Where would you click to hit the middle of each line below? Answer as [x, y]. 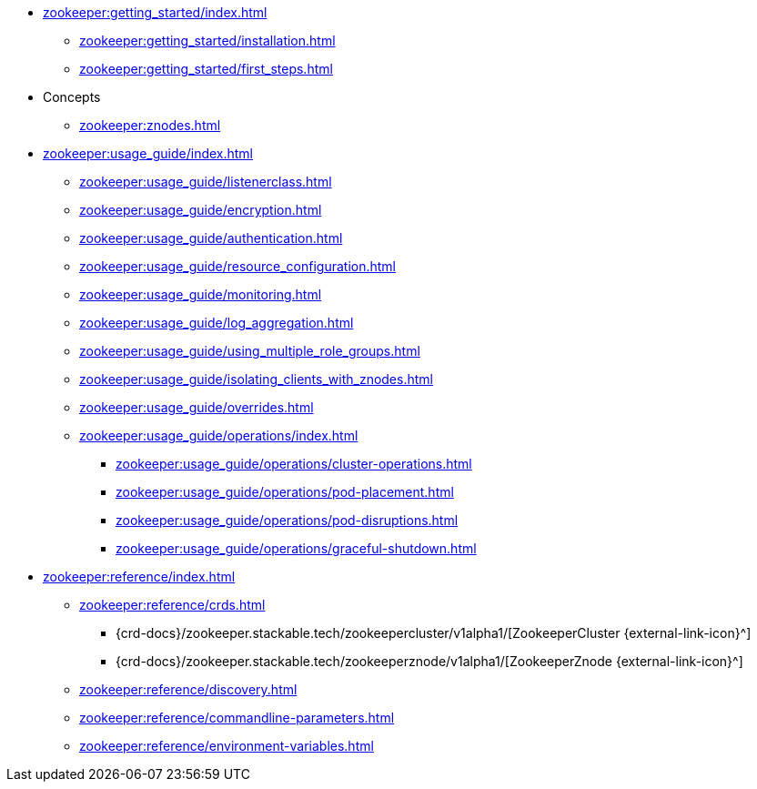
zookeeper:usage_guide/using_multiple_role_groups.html [250, 351]
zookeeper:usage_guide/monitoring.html [201, 294]
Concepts [72, 97]
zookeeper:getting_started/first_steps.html [206, 69]
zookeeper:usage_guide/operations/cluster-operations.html [294, 464]
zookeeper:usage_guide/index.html [148, 153]
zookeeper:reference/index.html [139, 577]
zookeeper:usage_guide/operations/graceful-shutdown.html [296, 548]
